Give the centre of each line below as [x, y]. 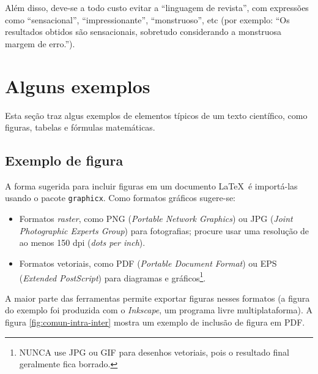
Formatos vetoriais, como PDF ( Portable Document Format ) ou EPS [148, 263]
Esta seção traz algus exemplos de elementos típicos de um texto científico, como [156, 115]
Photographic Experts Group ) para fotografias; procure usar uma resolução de [164, 230]
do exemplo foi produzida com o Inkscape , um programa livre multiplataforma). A [159, 310]
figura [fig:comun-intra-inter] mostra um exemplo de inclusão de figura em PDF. [155, 322]
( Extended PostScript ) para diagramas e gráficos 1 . [113, 277]
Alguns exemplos [78, 86]
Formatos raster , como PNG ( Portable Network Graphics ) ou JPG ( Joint [156, 219]
